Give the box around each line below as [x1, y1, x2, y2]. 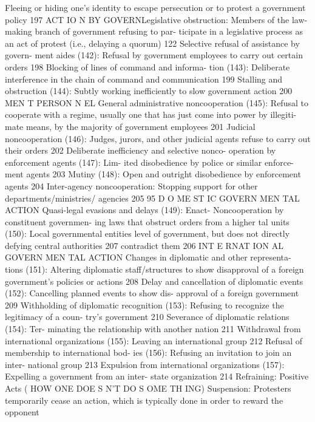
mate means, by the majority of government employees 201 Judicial [5, 120, 256, 132]
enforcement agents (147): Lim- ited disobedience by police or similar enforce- [5, 155, 294, 168]
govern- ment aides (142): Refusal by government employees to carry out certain [5, 49, 303, 61]
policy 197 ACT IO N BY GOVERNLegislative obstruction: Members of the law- [5, 13, 308, 26]
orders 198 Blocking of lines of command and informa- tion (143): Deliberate [5, 60, 290, 73]
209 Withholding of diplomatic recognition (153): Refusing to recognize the [5, 298, 284, 311]
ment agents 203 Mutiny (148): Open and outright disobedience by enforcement [5, 168, 301, 180]
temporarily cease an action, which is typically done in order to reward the [5, 393, 283, 406]
